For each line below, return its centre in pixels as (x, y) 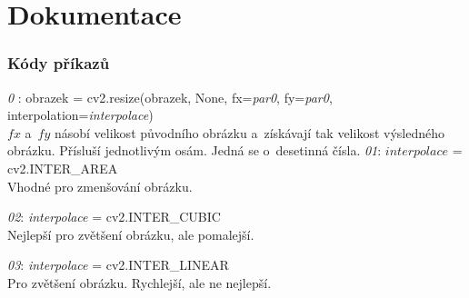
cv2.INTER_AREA (63, 168)
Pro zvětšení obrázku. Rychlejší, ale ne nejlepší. (140, 282)
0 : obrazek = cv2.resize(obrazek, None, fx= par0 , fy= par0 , (170, 97)
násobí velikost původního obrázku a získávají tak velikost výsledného (249, 132)
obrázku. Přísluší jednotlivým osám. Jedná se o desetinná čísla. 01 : (195, 150)
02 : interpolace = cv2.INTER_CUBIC (114, 217)
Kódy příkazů (59, 63)
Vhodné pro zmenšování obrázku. (100, 186)
